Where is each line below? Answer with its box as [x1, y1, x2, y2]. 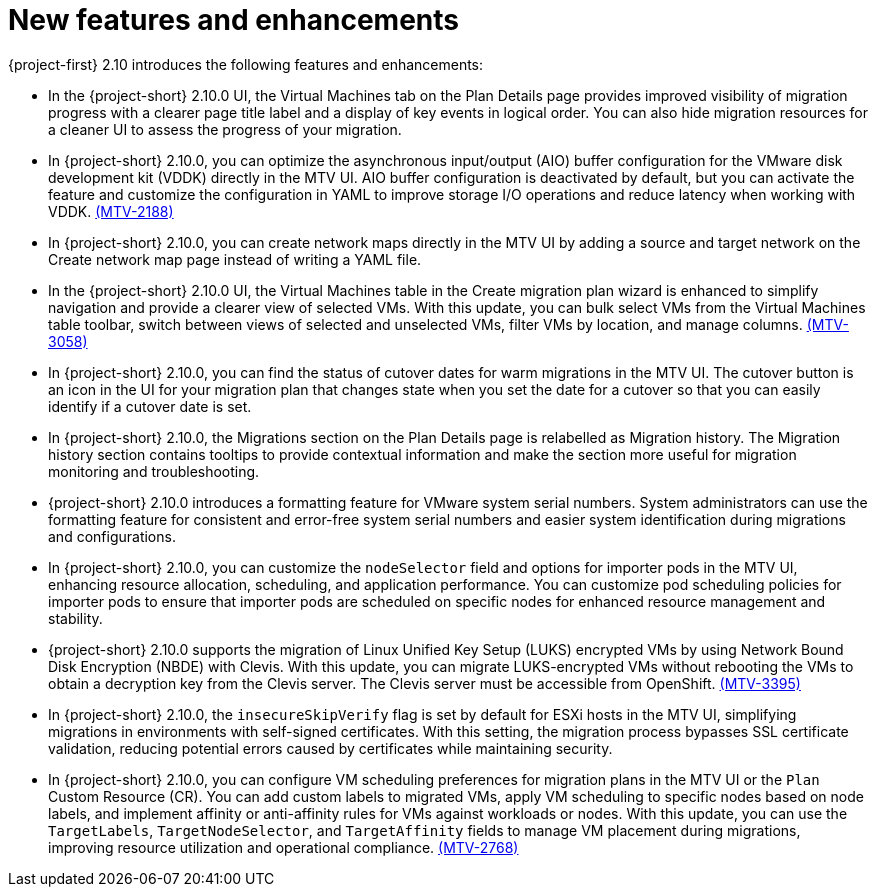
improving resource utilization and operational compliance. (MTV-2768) [48, 838, 519, 856]
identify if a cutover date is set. [48, 397, 252, 415]
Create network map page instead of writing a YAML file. [48, 250, 422, 268]
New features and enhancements [8, 3, 459, 37]
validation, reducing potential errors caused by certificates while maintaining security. [48, 739, 613, 757]
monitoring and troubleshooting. [48, 462, 260, 480]
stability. [48, 609, 103, 627]
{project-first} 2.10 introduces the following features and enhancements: [8, 55, 484, 73]
